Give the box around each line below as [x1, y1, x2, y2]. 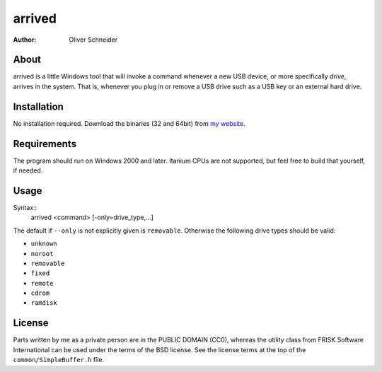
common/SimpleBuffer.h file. [13, 356, 105, 364]
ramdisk [30, 299, 58, 307]
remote [30, 279, 54, 287]
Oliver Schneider [69, 35, 118, 44]
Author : [13, 35, 37, 44]
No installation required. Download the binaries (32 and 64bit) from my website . [13, 119, 245, 127]
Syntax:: [13, 203, 37, 211]
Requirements [13, 138, 77, 150]
